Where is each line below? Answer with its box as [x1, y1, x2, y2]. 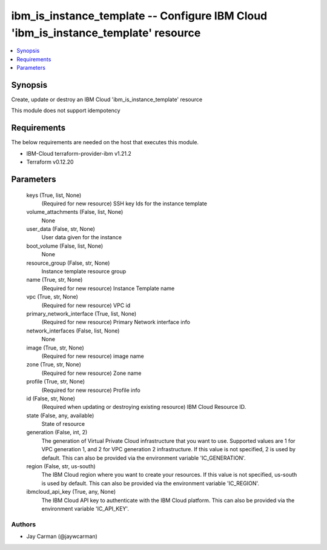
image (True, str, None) [26, 344, 84, 351]
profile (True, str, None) [26, 378, 85, 385]
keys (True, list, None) [26, 191, 82, 199]
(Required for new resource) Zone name [41, 369, 142, 377]
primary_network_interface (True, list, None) [26, 310, 137, 317]
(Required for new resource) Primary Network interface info [41, 319, 191, 326]
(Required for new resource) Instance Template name [41, 285, 175, 292]
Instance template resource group [41, 268, 127, 275]
